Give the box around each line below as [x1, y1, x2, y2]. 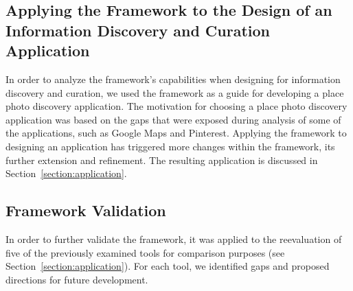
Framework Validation [5, 200, 166, 221]
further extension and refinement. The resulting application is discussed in [5, 152, 318, 167]
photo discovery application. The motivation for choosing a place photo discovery [5, 99, 348, 113]
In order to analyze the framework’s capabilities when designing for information [5, 71, 341, 86]
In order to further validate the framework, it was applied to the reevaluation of [5, 231, 342, 246]
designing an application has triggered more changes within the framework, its [5, 139, 335, 153]
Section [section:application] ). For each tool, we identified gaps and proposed [5, 259, 330, 273]
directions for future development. [5, 272, 148, 286]
